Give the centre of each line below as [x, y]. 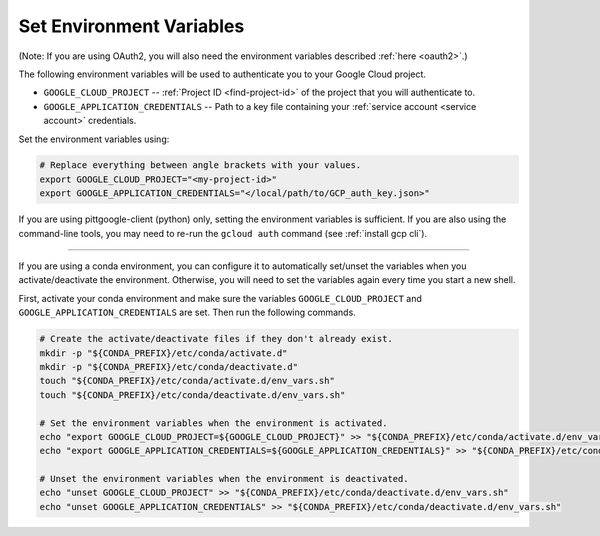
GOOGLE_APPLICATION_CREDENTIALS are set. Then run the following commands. [187, 312]
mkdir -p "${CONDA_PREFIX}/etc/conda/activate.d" [163, 353]
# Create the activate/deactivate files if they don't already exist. [216, 339]
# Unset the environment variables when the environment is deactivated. [224, 479]
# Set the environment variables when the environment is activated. [213, 423]
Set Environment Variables [131, 26]
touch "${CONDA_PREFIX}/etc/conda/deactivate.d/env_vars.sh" [192, 394]
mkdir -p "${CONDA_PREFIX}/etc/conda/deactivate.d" [169, 366]
